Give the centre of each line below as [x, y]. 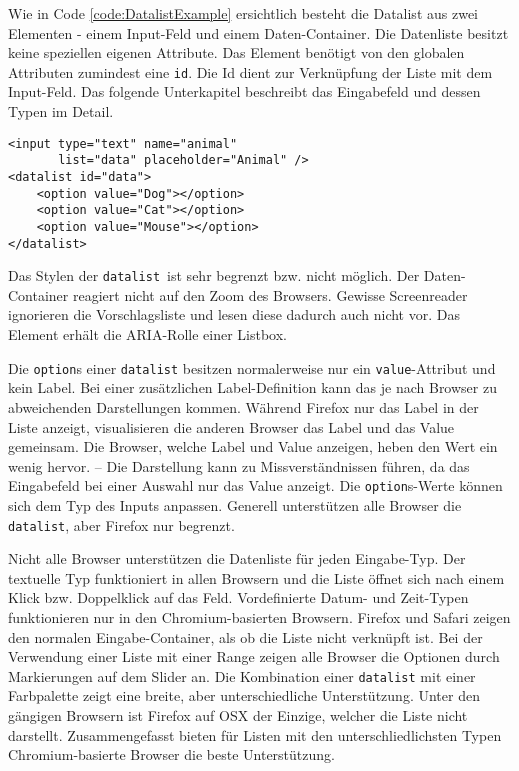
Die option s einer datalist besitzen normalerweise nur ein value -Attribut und [252, 367]
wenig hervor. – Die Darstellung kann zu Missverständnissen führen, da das [239, 465]
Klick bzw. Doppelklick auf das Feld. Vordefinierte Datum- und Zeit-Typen [238, 597]
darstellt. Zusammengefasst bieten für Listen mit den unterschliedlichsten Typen [255, 734]
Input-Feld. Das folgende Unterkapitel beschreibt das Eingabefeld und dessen [244, 91]
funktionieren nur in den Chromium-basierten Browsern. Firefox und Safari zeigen [259, 616]
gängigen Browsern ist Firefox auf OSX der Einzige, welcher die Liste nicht [238, 715]
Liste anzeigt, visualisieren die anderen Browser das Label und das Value [231, 426]
